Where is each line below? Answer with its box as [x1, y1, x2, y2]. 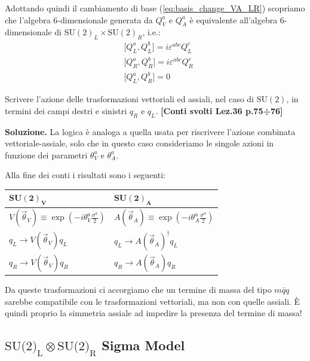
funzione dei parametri [5, 148, 88, 161]
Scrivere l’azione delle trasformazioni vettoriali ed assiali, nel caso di [5, 93, 254, 105]
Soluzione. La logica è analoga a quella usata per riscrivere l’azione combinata [5, 125, 296, 137]
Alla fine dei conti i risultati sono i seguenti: [5, 169, 165, 181]
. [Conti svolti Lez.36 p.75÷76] [155, 104, 283, 117]
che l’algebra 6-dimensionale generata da [5, 13, 153, 26]
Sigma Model [102, 336, 185, 354]
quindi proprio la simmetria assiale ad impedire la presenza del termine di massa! [5, 307, 302, 319]
